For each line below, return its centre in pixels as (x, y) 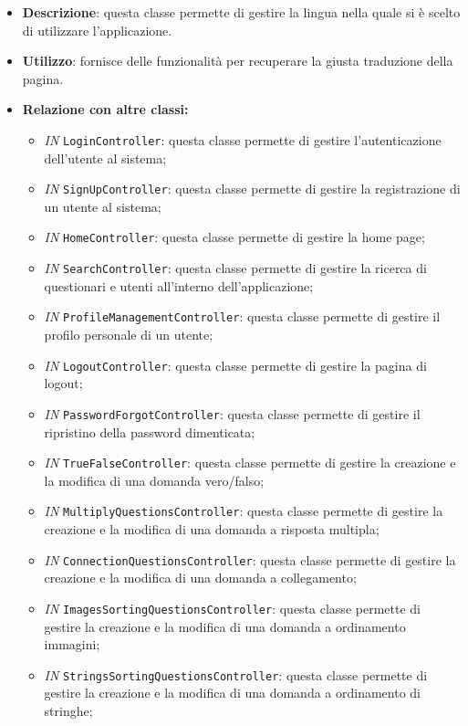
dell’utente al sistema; (105, 158)
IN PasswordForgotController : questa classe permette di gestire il (232, 413)
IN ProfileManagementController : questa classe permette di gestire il (242, 316)
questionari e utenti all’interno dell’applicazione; (179, 285)
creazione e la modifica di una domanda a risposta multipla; (212, 529)
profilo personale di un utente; (129, 335)
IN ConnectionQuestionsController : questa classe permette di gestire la (250, 559)
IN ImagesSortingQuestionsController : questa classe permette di (232, 608)
